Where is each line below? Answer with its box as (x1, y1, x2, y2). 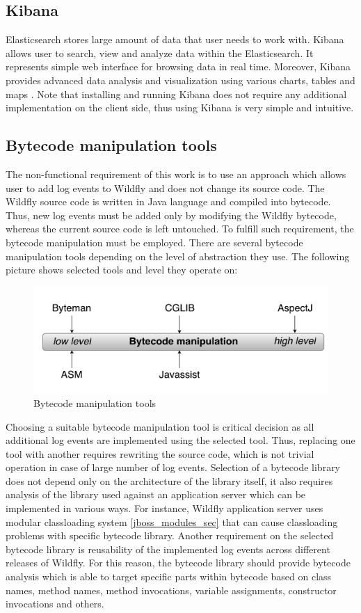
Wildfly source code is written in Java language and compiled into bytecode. (6, 194, 331, 209)
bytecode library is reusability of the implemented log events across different (6, 541, 330, 556)
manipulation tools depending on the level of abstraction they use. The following (6, 248, 350, 263)
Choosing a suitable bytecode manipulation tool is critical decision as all (6, 419, 314, 433)
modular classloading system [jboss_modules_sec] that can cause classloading (6, 514, 338, 529)
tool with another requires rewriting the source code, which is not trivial (6, 446, 314, 461)
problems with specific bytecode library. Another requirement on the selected (6, 528, 334, 543)
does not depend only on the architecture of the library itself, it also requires (6, 473, 333, 488)
